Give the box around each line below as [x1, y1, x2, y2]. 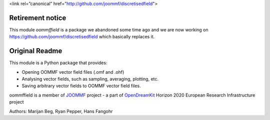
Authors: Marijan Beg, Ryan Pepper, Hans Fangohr [9, 108, 113, 114]
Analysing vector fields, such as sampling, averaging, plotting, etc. [21, 76, 159, 82]
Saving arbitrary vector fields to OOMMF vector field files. [21, 83, 141, 89]
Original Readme [9, 47, 62, 55]
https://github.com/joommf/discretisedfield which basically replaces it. [9, 34, 155, 40]
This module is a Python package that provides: [9, 60, 107, 66]
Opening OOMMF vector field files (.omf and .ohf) [21, 69, 124, 75]
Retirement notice [9, 13, 66, 22]
